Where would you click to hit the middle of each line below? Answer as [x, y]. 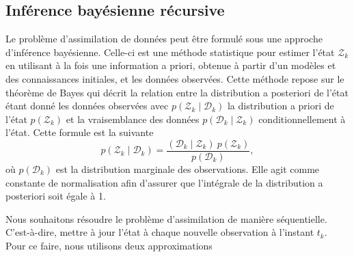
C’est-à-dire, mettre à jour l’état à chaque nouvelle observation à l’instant [160, 232]
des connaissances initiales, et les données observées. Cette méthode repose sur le [175, 78]
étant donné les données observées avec [87, 106]
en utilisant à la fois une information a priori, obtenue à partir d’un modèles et [171, 65]
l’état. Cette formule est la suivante [80, 132]
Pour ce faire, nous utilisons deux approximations [109, 245]
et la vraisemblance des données [133, 119]
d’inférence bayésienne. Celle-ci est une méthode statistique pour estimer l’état [170, 52]
